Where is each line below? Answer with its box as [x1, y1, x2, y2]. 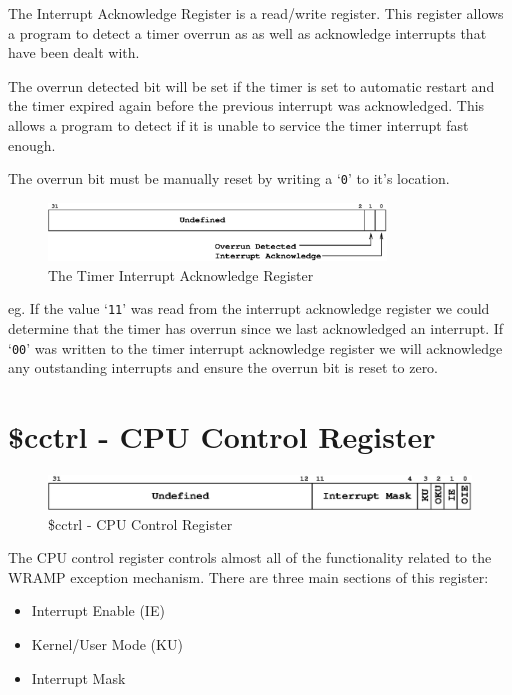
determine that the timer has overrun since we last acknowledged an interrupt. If [8, 317, 504, 338]
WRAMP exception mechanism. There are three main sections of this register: [8, 566, 489, 587]
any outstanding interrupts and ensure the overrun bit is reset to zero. [8, 357, 439, 378]
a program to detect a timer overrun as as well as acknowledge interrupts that [8, 22, 487, 43]
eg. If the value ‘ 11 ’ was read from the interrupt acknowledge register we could [8, 298, 490, 319]
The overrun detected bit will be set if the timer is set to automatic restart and [8, 75, 495, 96]
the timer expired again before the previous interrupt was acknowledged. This [8, 95, 485, 116]
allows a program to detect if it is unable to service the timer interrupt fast [8, 114, 469, 135]
